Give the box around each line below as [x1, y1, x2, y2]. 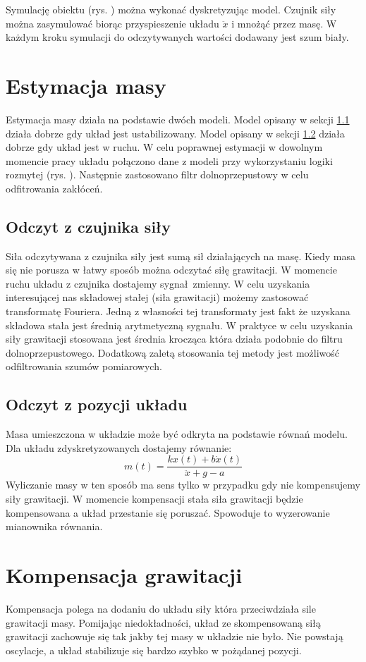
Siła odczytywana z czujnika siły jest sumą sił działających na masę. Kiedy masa [6, 248, 356, 263]
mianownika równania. [6, 519, 103, 534]
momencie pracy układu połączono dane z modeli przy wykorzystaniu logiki [6, 153, 333, 168]
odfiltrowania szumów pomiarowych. [6, 359, 162, 374]
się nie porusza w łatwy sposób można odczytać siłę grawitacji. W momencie [6, 262, 337, 277]
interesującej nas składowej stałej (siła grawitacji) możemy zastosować [6, 290, 309, 305]
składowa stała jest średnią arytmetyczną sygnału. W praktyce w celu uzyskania [6, 317, 353, 332]
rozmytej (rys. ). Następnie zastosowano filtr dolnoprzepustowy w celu [6, 167, 309, 182]
